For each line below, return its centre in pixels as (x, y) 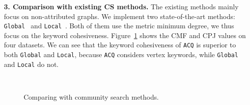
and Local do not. (31, 64)
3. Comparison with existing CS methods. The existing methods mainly (121, 6)
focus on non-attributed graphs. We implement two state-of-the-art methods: (120, 16)
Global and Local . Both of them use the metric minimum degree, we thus (119, 26)
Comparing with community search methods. (91, 97)
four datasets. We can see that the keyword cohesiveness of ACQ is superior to (120, 45)
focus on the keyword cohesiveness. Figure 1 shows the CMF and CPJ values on (125, 35)
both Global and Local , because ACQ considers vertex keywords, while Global (121, 54)
